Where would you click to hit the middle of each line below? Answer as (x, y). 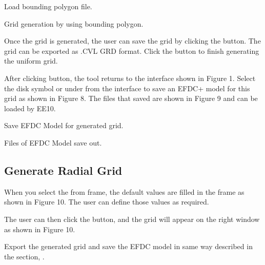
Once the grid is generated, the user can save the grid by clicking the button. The (132, 41)
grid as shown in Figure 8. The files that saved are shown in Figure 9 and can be (131, 98)
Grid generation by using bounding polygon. (74, 23)
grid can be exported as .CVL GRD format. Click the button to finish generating (132, 50)
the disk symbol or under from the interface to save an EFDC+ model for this (127, 88)
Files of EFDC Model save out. (53, 142)
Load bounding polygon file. (48, 6)
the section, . (24, 256)
